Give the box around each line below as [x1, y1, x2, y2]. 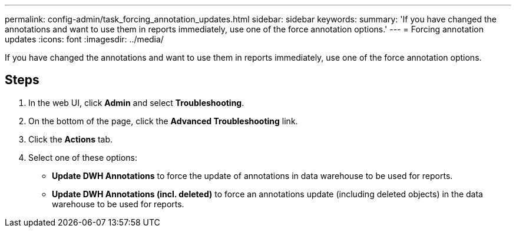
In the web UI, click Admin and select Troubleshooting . [28, 97, 244, 108]
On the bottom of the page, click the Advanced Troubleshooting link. [28, 115, 298, 126]
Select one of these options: [28, 152, 138, 163]
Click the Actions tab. [28, 134, 113, 144]
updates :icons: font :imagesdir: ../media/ [5, 34, 164, 44]
